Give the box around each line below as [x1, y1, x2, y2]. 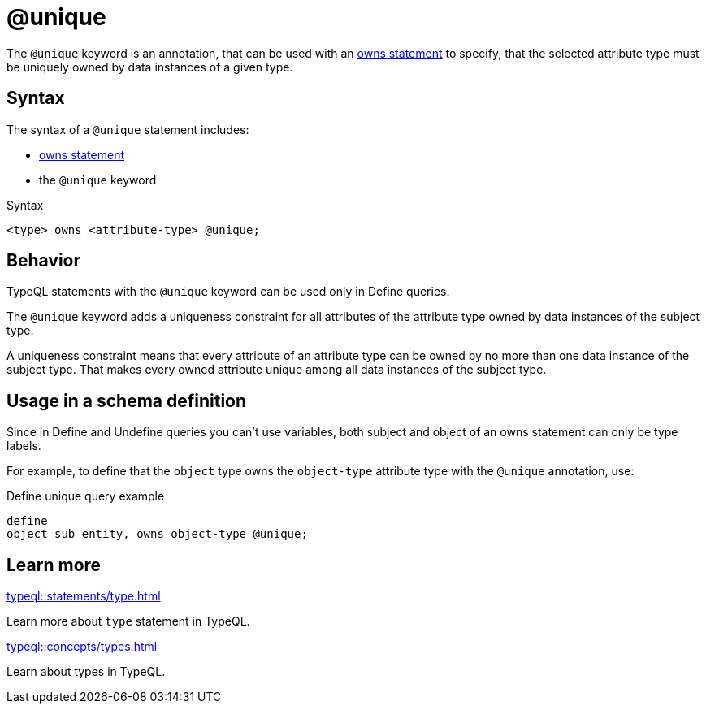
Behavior [6, 250, 81, 271]
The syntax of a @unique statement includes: [6, 122, 249, 136]
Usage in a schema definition [6, 390, 247, 411]
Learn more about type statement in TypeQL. [6, 614, 250, 629]
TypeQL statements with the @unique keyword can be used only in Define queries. [6, 284, 450, 299]
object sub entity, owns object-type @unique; [6, 527, 308, 541]
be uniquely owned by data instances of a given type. [6, 59, 293, 74]
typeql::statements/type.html [6, 589, 161, 604]
